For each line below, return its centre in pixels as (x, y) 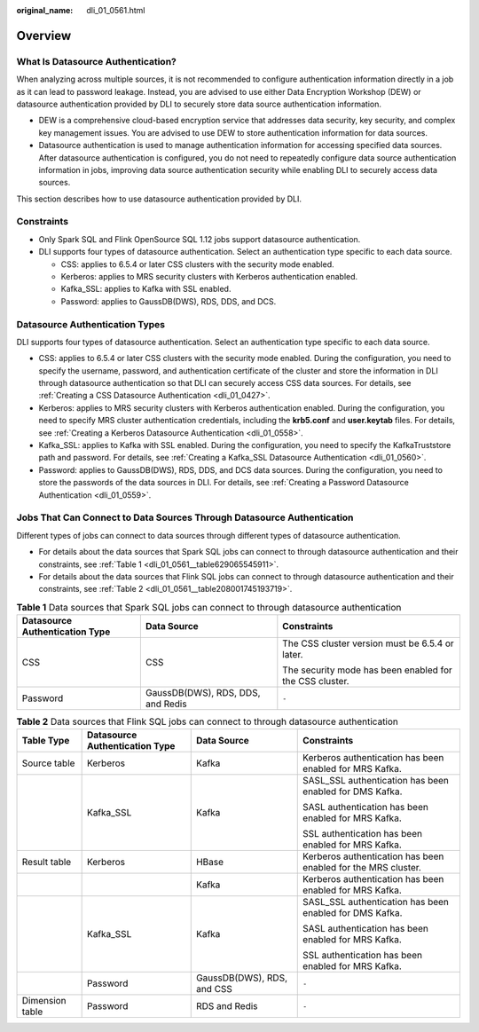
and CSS (214, 989)
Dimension (44, 1001)
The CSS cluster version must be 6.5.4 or (368, 643)
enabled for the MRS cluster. (362, 868)
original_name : (45, 10)
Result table (47, 863)
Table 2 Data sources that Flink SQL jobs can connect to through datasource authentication (208, 721)
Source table (48, 763)
